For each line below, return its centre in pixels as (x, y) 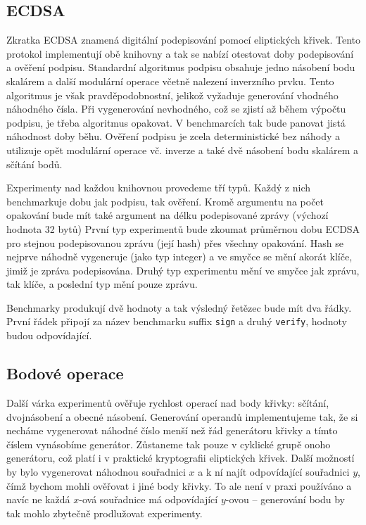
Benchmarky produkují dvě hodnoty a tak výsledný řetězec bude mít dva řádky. (179, 307)
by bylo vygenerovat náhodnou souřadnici (96, 471)
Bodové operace (65, 373)
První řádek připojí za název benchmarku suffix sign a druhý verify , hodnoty (177, 321)
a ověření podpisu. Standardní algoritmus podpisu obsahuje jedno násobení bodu (181, 67)
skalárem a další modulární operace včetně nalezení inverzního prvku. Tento (170, 81)
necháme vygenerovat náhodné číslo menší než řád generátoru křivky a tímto (172, 430)
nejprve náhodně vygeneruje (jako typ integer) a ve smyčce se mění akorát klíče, (179, 257)
